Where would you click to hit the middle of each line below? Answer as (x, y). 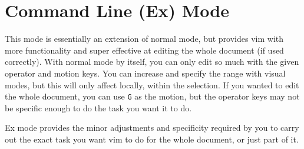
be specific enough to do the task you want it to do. (98, 107)
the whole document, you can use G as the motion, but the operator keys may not (152, 96)
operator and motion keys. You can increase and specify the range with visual (145, 73)
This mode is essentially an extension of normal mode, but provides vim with (144, 39)
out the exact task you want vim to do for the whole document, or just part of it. (152, 139)
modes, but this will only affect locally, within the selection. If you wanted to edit (152, 85)
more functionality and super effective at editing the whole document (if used (144, 50)
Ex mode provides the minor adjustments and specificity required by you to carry (152, 128)
